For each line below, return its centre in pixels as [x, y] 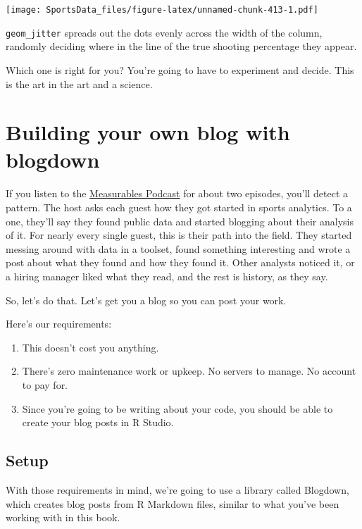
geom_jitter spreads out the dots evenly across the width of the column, [164, 32]
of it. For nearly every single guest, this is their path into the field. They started [179, 235]
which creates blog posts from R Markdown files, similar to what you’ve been [173, 503]
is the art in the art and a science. [79, 83]
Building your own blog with [148, 132]
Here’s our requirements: [59, 324]
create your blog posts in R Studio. [98, 422]
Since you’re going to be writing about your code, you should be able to [177, 408]
